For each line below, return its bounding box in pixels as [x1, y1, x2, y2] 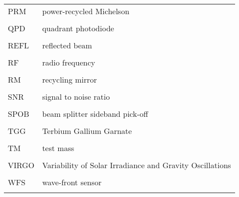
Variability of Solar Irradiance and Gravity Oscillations [42, 159, 231, 171]
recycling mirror [42, 74, 97, 85]
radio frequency [42, 57, 96, 68]
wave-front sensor [42, 176, 102, 188]
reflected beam [42, 40, 92, 51]
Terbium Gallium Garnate [42, 125, 132, 136]
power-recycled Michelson [42, 5, 130, 17]
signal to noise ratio [42, 91, 110, 102]
